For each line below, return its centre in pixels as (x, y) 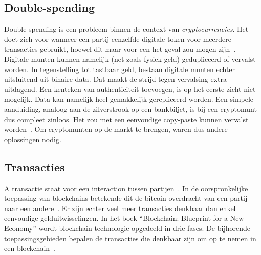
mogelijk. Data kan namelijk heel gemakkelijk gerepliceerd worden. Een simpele (129, 99)
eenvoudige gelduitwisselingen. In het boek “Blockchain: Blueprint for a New (124, 218)
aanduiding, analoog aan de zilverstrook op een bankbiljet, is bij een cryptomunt (130, 109)
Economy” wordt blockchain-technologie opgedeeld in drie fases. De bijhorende (127, 228)
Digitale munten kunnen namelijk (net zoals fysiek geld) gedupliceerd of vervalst (130, 59)
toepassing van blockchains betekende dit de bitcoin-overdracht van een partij (126, 198)
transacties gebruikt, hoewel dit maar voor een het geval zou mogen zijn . (120, 49)
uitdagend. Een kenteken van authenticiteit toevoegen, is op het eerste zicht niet (130, 89)
